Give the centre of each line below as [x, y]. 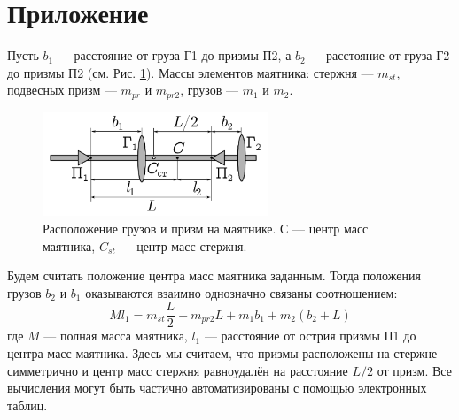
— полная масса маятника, [116, 336]
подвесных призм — [62, 90]
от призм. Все [414, 370]
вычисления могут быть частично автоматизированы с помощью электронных [217, 388]
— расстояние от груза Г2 [380, 55]
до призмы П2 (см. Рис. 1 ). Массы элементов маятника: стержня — [191, 72]
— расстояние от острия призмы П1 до [310, 336]
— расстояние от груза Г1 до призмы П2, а [174, 55]
